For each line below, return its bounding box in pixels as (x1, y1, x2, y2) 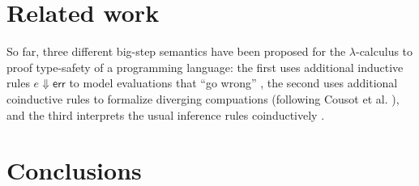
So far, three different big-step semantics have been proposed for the (6, 43, 346, 60)
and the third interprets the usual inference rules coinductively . (6, 106, 325, 123)
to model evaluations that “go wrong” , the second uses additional (69, 74, 398, 91)
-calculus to (355, 43, 413, 60)
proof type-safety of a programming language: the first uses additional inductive (6, 58, 404, 75)
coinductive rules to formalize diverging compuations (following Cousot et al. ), (6, 90, 400, 107)
